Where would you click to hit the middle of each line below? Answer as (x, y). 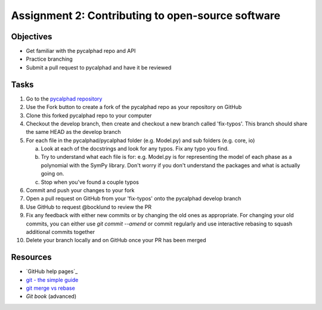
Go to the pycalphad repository (64, 99)
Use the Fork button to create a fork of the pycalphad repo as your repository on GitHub (134, 107)
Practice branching (49, 59)
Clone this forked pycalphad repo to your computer (89, 115)
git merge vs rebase (51, 288)
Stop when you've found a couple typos (90, 182)
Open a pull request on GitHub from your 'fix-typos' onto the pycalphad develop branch (134, 199)
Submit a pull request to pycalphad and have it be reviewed (99, 67)
